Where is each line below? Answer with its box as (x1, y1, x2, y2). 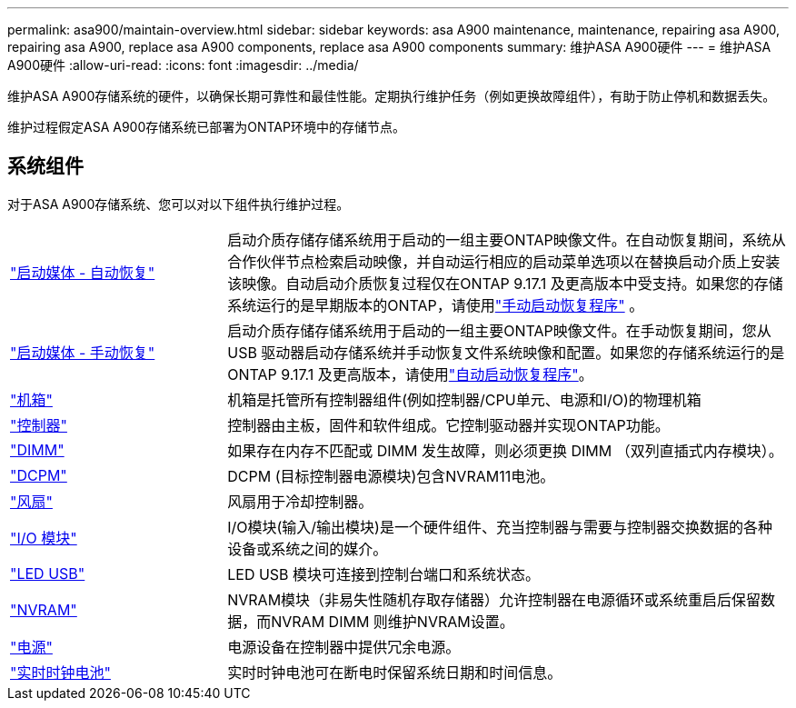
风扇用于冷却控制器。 (227, 492, 373, 511)
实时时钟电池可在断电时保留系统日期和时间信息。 (227, 663, 562, 682)
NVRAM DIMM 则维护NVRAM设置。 (271, 612, 514, 631)
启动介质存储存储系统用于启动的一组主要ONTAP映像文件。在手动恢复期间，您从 (227, 321, 771, 340)
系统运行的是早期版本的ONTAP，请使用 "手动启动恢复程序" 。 (227, 295, 644, 314)
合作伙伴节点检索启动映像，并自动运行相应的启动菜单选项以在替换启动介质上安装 (227, 252, 781, 271)
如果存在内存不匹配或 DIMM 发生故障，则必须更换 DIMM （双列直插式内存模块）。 (227, 441, 783, 460)
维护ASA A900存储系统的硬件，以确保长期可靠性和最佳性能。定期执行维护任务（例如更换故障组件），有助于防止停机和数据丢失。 (7, 88, 776, 104)
